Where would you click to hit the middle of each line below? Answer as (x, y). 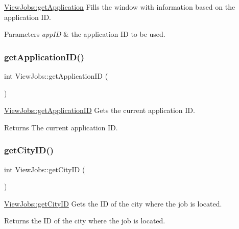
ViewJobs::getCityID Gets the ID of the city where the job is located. (113, 203)
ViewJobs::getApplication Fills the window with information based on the (120, 7)
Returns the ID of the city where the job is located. (85, 221)
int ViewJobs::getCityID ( (45, 169)
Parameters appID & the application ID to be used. (85, 34)
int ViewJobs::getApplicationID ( (56, 76)
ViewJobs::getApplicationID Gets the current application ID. (100, 110)
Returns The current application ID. (61, 127)
